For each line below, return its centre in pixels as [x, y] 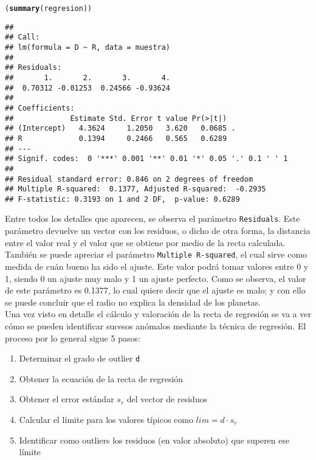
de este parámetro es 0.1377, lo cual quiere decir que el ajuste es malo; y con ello [155, 290]
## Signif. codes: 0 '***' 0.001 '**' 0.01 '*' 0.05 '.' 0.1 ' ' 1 [146, 159]
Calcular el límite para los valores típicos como [106, 419]
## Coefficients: [40, 108]
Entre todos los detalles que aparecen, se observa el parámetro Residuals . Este [153, 218]
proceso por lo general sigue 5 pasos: [73, 338]
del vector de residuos [167, 399]
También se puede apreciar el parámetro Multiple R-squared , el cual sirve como [156, 254]
